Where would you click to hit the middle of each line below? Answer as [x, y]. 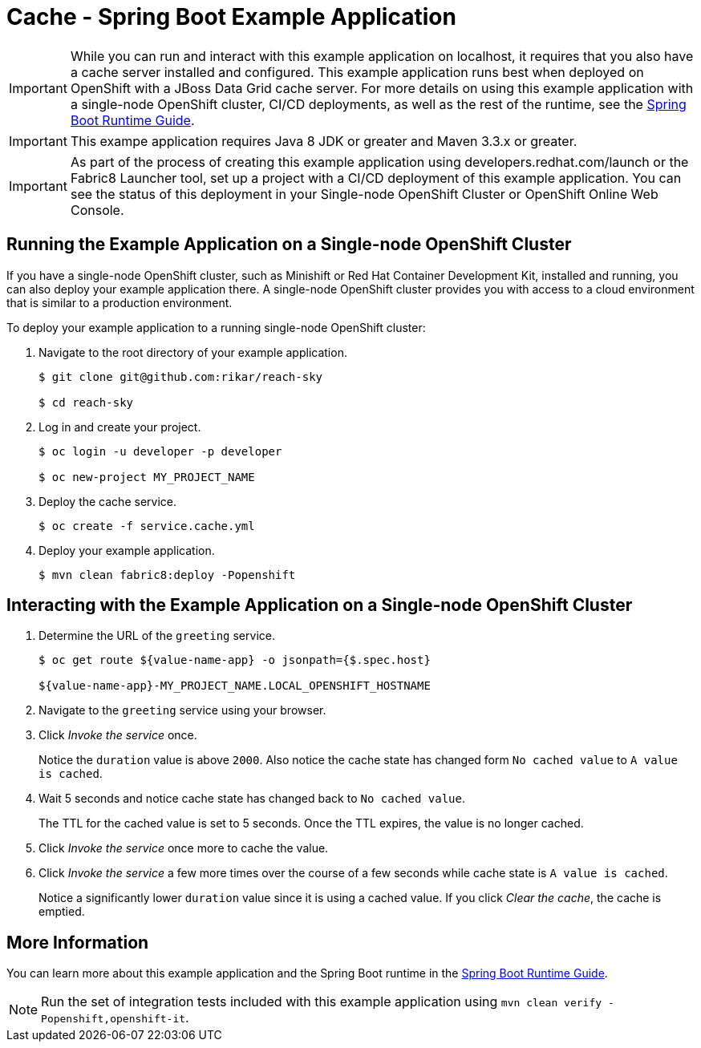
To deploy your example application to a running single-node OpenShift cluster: [216, 327]
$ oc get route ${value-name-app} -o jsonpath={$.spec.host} [235, 660]
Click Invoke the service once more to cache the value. [184, 848]
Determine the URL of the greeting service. [157, 636]
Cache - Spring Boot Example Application [231, 17]
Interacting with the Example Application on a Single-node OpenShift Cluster [320, 605]
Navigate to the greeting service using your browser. [182, 710]
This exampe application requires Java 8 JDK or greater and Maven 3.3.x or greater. [324, 141]
